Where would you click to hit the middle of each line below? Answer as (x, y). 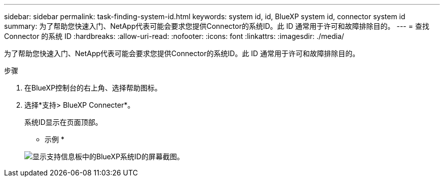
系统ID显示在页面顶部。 (63, 122)
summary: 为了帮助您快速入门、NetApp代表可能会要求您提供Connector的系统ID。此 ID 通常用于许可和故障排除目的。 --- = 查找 (217, 26)
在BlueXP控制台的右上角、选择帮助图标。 (93, 88)
